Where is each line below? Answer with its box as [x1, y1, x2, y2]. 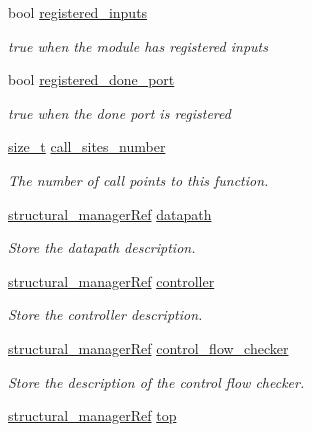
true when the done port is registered [8, 102, 231, 123]
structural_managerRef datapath [8, 203, 212, 224]
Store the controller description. [8, 304, 203, 325]
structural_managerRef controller [8, 270, 215, 291]
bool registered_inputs [8, 2, 148, 22]
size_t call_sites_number [8, 136, 166, 157]
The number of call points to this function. [8, 169, 269, 190]
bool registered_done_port [8, 69, 175, 90]
